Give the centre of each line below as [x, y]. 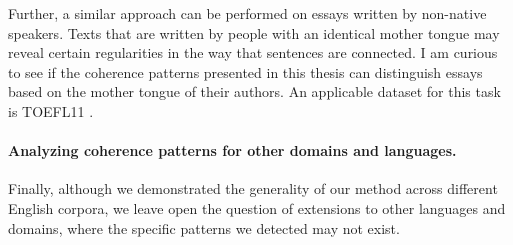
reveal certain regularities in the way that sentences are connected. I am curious [253, 52]
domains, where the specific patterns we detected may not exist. [204, 227]
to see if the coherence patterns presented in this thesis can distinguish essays [245, 71]
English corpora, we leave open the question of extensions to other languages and [257, 207]
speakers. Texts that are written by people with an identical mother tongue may [254, 32]
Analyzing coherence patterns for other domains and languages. [232, 150]
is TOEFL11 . [51, 110]
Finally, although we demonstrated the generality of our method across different [253, 188]
